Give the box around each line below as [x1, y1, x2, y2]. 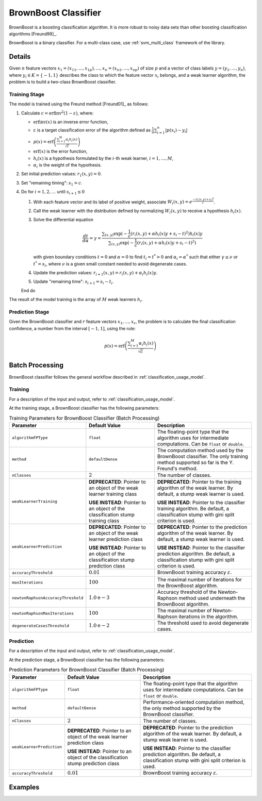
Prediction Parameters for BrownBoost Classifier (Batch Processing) [9, 667, 164, 673]
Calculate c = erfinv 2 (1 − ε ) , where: [21, 109, 94, 116]
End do [21, 287, 36, 293]
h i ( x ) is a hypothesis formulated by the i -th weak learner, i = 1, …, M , [33, 155, 174, 162]
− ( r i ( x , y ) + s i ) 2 [192, 197, 214, 202]
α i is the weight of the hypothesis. [33, 162, 102, 169]
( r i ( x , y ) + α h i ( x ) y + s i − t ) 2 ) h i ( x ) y [131, 230, 203, 237]
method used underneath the [179, 595, 246, 601]
